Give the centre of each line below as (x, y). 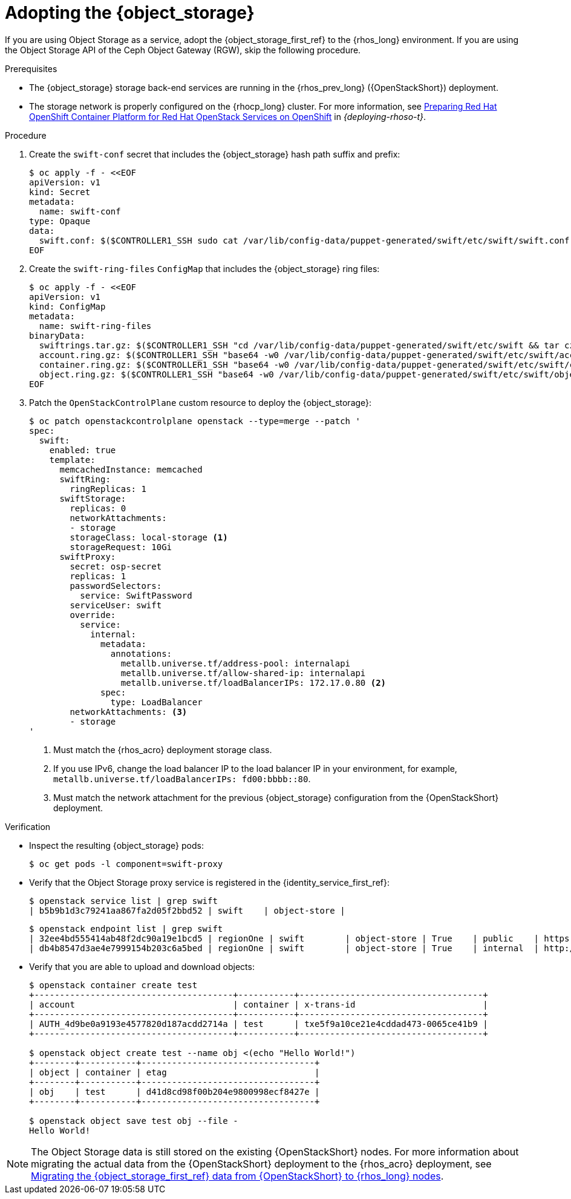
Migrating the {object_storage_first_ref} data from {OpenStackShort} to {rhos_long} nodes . (237, 1176)
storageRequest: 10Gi (121, 547)
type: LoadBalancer (156, 702)
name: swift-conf (80, 211)
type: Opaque (60, 221)
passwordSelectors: (116, 586)
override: (93, 615)
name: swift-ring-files (95, 326)
